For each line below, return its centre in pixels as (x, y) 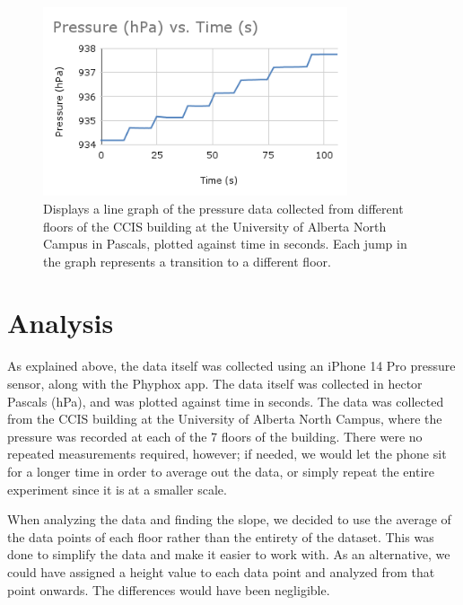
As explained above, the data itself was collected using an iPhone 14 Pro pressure (231, 366)
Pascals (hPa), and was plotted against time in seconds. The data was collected (226, 401)
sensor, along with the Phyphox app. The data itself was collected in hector (215, 384)
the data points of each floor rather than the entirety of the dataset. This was (221, 536)
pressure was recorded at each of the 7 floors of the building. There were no (215, 436)
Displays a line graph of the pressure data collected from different (223, 208)
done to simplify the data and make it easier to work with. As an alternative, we (229, 554)
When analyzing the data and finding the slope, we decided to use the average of (229, 519)
